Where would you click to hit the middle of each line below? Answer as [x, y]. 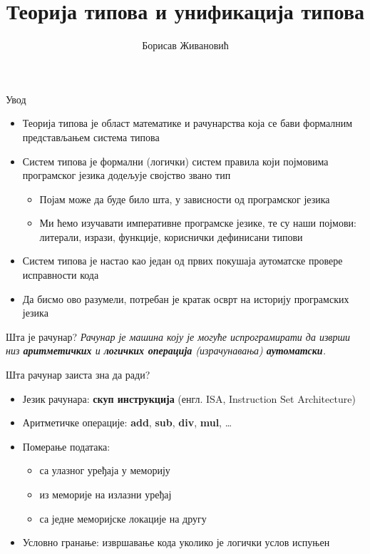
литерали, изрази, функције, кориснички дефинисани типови [171, 236]
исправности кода [61, 275]
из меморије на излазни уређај [106, 494]
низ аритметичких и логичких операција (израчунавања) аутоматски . [166, 350]
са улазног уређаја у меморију [105, 470]
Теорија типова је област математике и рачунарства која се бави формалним [187, 123]
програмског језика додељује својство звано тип [127, 175]
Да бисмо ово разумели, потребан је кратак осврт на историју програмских [186, 298]
